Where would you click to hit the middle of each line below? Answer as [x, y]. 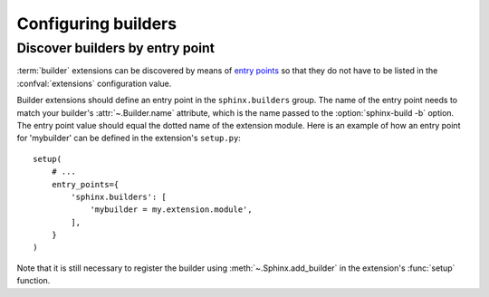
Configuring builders [96, 24]
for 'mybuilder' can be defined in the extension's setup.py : [129, 138]
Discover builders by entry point [115, 48]
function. [34, 281]
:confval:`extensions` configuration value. [94, 83]
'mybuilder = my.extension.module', [171, 210]
